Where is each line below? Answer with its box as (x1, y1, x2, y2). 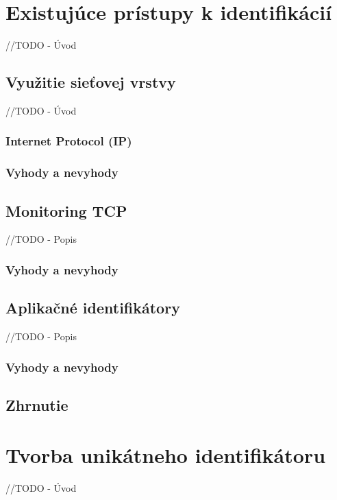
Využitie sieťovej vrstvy (5, 71, 176, 93)
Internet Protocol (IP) (5, 132, 132, 150)
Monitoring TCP (5, 200, 127, 221)
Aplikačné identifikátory (5, 297, 180, 318)
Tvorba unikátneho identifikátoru (5, 441, 326, 469)
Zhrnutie (5, 394, 68, 415)
